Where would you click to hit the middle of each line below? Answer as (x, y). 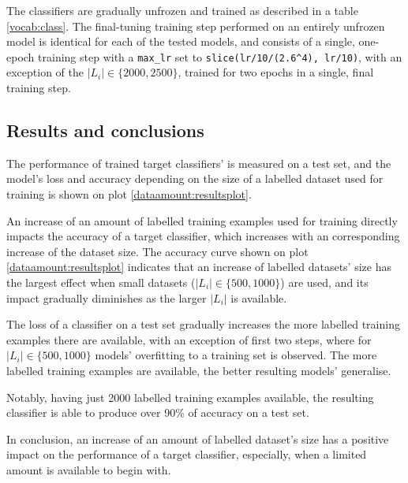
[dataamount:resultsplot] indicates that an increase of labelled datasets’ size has (199, 267)
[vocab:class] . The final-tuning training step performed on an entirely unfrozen (196, 26)
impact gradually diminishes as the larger (107, 297)
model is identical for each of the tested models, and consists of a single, (181, 41)
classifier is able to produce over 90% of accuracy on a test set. (158, 412)
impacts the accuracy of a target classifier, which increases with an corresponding (203, 236)
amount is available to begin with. (89, 469)
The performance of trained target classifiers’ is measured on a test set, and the (199, 163)
